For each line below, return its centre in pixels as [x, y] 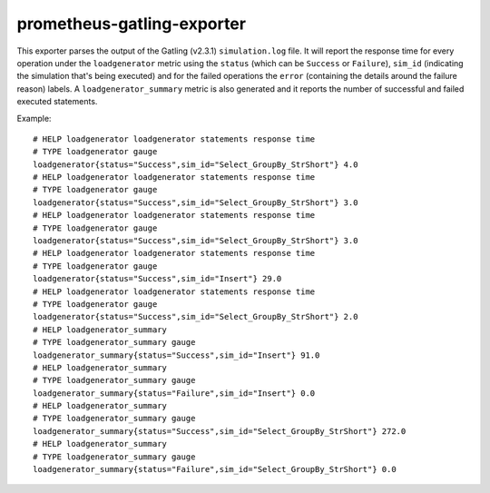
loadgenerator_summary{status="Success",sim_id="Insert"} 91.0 [176, 355]
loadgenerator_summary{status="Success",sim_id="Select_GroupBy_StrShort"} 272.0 [220, 431]
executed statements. [57, 102]
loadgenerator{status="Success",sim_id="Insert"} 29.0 [157, 279]
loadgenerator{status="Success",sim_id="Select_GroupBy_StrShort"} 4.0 [196, 164]
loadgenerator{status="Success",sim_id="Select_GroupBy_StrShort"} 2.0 [196, 317]
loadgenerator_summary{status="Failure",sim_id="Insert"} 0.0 [174, 393]
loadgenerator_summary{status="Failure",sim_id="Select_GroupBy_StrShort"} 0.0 [215, 469]
